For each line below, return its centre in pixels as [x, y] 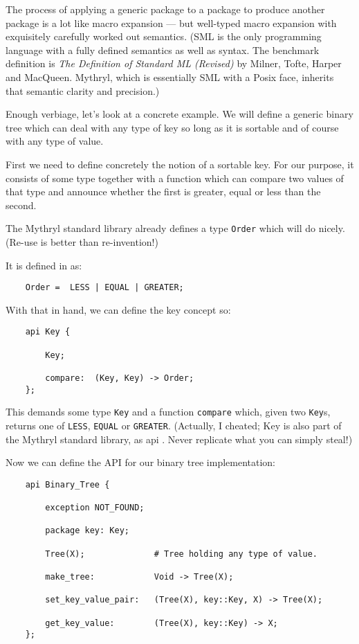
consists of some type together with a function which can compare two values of [175, 178]
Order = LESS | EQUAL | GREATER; [104, 288]
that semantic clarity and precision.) [83, 90]
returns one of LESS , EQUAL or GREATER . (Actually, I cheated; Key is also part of [174, 425]
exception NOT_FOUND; [95, 508]
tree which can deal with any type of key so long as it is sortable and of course [172, 127]
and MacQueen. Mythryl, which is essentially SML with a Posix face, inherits [170, 77]
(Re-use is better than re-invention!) [82, 241]
